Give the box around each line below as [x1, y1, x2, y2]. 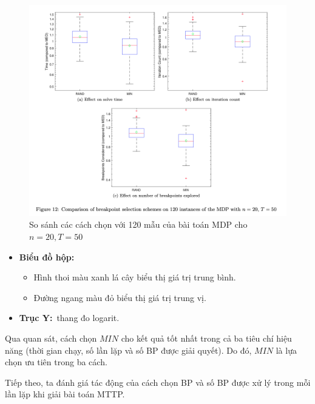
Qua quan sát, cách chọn [5, 331, 97, 344]
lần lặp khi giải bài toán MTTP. [5, 388, 125, 400]
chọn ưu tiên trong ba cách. [5, 356, 107, 368]
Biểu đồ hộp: [19, 250, 75, 263]
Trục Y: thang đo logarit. [19, 311, 120, 324]
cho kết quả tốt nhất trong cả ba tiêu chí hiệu [121, 331, 292, 344]
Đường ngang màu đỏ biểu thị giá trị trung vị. [33, 291, 206, 303]
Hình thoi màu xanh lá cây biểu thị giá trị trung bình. [33, 271, 236, 283]
